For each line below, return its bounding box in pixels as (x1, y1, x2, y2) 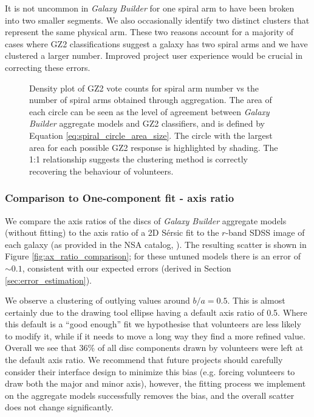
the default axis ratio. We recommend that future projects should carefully (5, 353, 283, 366)
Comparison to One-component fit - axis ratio (5, 190, 234, 205)
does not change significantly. (5, 401, 114, 413)
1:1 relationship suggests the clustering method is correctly (29, 153, 248, 165)
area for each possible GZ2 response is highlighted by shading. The (29, 141, 278, 153)
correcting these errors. (5, 61, 90, 73)
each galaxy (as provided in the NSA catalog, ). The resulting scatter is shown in (5, 238, 307, 250)
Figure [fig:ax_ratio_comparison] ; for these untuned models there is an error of (5, 250, 301, 262)
